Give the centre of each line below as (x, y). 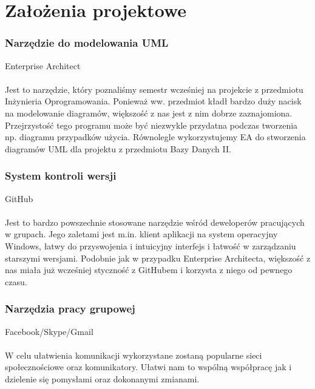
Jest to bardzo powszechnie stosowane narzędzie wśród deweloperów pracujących (155, 222)
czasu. (16, 281)
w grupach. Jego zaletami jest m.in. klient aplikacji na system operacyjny (141, 234)
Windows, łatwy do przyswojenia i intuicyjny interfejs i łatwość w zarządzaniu (151, 245)
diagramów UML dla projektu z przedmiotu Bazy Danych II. (118, 148)
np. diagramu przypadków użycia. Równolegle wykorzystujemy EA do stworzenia (155, 137)
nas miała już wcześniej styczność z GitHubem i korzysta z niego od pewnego (149, 270)
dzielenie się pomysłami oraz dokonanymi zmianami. (102, 378)
